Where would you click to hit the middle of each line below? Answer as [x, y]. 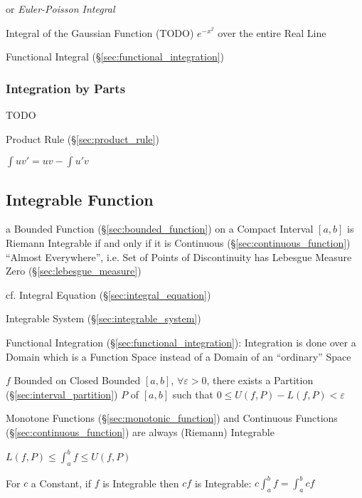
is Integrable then [141, 483]
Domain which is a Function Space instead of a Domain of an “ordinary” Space [179, 356]
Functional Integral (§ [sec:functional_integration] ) [115, 57]
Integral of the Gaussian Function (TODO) [100, 32]
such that [193, 394]
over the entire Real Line [272, 32]
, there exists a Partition [260, 380]
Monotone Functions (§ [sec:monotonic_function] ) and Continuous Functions [172, 418]
